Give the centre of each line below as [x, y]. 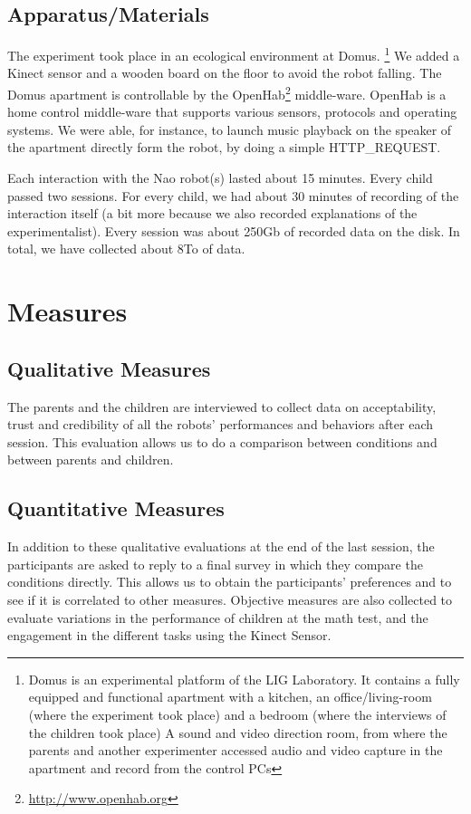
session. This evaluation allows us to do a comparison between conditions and [222, 441]
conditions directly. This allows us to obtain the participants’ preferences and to [230, 582]
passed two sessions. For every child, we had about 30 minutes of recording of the [233, 195]
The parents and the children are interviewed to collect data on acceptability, [222, 406]
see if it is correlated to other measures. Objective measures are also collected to [230, 599]
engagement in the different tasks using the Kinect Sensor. [169, 635]
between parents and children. [91, 460]
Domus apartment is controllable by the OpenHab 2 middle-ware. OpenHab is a [227, 93]
